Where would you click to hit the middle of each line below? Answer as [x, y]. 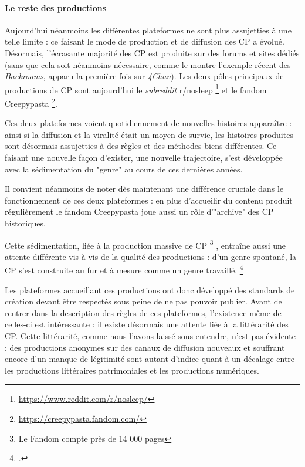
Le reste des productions [56, 7]
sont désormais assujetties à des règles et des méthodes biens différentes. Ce [141, 146]
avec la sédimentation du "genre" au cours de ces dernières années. [124, 169]
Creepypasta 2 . [31, 102]
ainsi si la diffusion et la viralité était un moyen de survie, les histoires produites [149, 134]
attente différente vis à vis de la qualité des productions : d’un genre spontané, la [151, 256]
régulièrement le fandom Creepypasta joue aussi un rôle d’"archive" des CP [139, 211]
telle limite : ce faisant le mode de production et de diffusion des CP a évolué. [145, 41]
